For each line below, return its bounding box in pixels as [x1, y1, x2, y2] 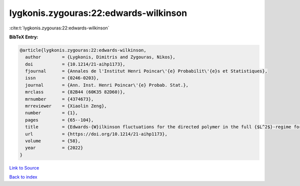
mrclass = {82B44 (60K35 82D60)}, [25, 89, 125, 95]
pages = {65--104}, [25, 117, 94, 123]
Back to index [9, 174, 37, 180]
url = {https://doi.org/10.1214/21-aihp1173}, [25, 131, 167, 137]
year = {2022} [25, 145, 83, 151]
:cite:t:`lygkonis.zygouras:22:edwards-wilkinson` [9, 25, 109, 31]
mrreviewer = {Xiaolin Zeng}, [25, 103, 107, 109]
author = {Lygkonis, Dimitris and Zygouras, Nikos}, [25, 54, 175, 60]
